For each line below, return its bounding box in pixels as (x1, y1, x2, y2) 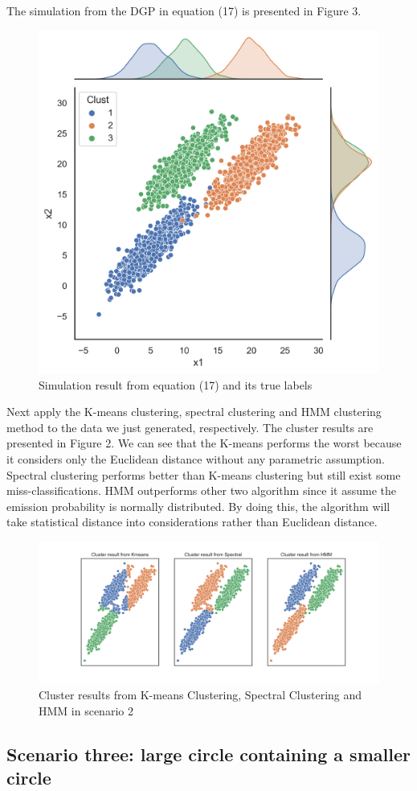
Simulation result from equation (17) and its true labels (39, 376, 313, 393)
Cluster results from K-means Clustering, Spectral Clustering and (39, 686, 362, 703)
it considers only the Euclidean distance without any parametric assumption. (6, 451, 385, 468)
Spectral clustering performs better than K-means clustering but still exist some (6, 466, 401, 483)
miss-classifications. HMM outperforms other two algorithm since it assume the (6, 482, 396, 499)
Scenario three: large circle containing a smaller (6, 741, 411, 766)
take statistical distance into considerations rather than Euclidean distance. (6, 513, 378, 530)
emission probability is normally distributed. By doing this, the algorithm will (6, 497, 390, 514)
